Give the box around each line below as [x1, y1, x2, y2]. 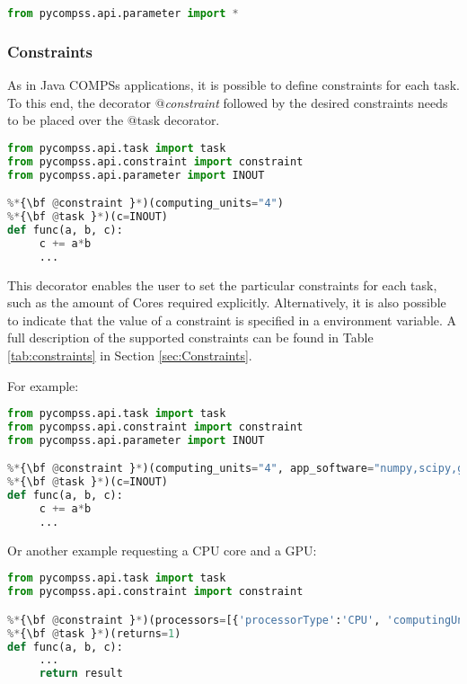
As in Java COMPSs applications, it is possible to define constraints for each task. [7, 76, 460, 94]
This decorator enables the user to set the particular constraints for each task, [7, 275, 437, 294]
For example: [7, 376, 79, 395]
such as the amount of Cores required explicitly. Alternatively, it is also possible [7, 293, 446, 312]
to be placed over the [7, 111, 124, 129]
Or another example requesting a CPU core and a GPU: [7, 540, 317, 559]
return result [39, 667, 123, 680]
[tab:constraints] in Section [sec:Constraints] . [7, 345, 252, 364]
